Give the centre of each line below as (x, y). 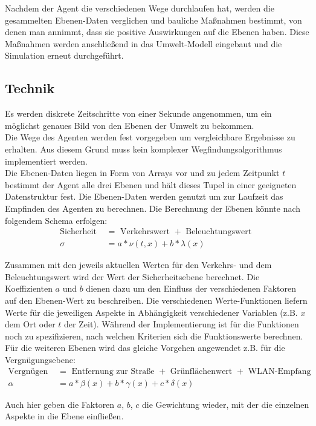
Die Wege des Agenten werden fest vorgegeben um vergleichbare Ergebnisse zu (150, 137)
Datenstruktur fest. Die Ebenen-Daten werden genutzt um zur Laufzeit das (144, 196)
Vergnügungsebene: (40, 359)
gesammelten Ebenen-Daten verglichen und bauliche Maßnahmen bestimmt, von (153, 20)
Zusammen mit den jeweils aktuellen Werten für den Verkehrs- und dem (138, 265)
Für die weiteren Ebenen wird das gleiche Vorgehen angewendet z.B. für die (145, 348)
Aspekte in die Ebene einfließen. (64, 416)
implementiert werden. (46, 161)
